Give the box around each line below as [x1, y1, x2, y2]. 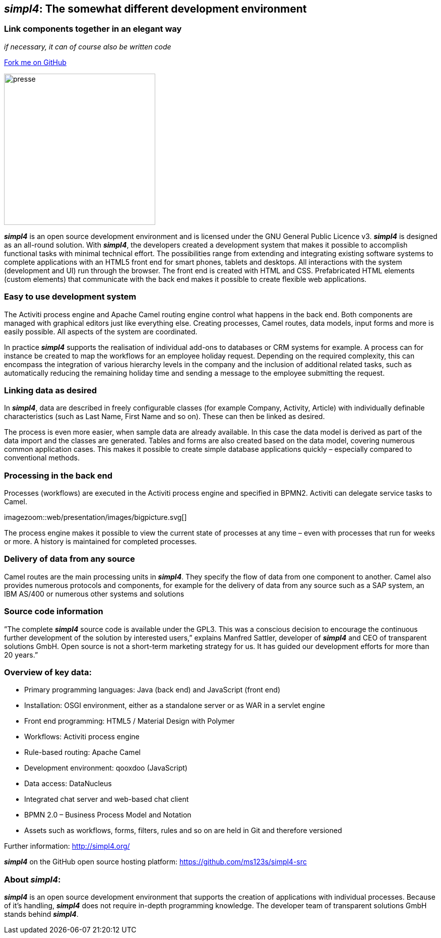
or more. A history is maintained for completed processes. [4, 537, 197, 546]
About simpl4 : [4, 874, 61, 885]
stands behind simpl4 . [4, 910, 79, 919]
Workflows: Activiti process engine [24, 732, 140, 741]
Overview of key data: [4, 667, 92, 677]
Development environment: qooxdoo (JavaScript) [24, 764, 187, 773]
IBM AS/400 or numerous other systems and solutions [4, 589, 184, 598]
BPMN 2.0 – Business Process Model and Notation [24, 810, 192, 819]
